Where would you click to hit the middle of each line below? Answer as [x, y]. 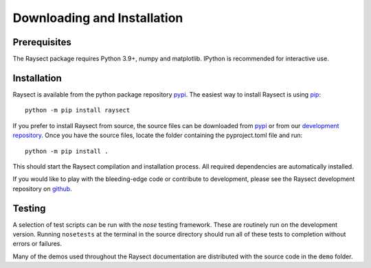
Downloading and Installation [98, 18]
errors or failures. [37, 244]
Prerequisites [42, 42]
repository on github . [42, 188]
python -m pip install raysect [78, 110]
